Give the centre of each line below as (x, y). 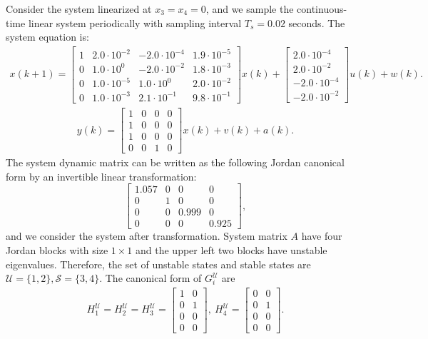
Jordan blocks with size (57, 250)
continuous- (322, 9)
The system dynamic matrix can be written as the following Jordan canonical (175, 162)
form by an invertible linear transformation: (101, 176)
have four (322, 236)
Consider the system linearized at (79, 9)
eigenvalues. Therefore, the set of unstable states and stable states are (158, 264)
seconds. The (317, 22)
